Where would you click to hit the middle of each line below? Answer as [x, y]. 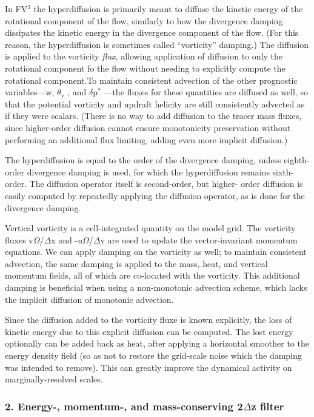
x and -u [67, 239]
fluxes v [19, 239]
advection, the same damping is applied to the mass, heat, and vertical [136, 263]
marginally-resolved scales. [54, 379]
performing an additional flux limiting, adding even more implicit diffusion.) [146, 139]
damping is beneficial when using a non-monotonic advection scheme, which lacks [156, 287]
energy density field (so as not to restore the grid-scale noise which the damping [153, 355]
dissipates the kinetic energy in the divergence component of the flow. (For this [152, 32]
